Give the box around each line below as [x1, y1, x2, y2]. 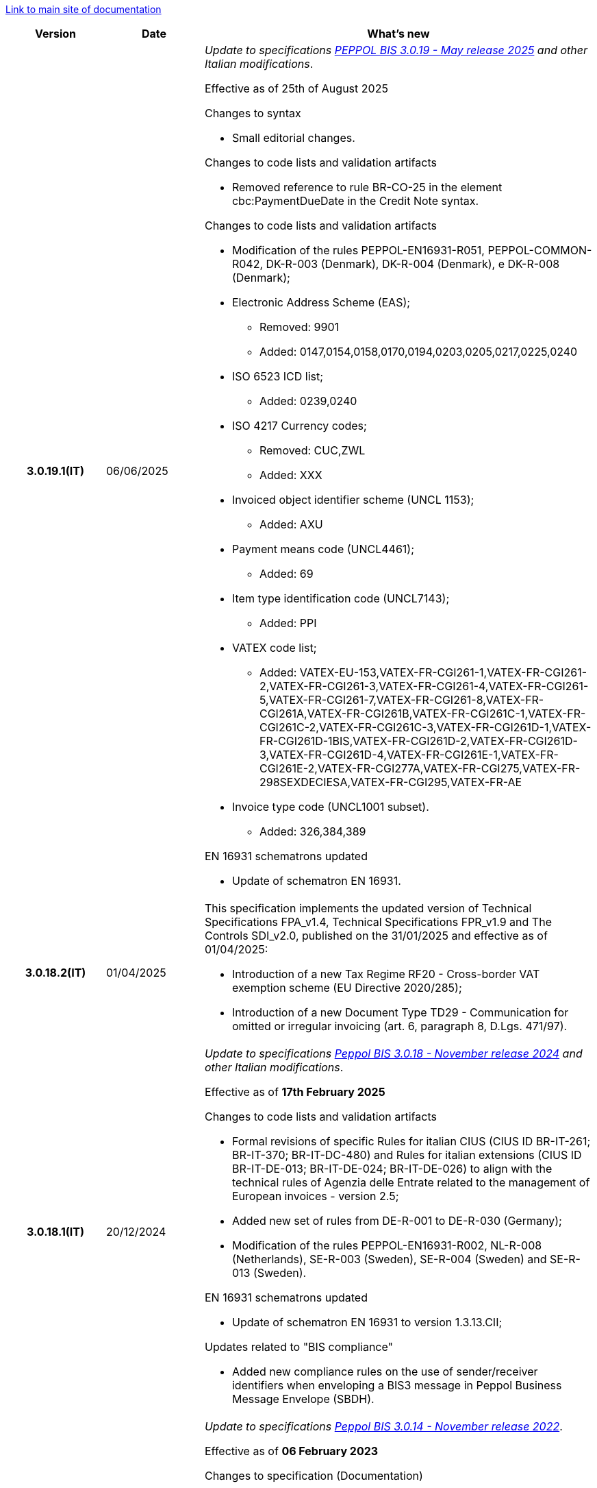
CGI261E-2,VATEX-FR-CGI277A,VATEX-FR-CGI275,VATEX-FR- [259, 761, 581, 775]
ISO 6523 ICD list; [231, 369, 324, 383]
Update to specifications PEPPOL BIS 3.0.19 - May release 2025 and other [204, 43, 587, 57]
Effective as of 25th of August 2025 [204, 82, 388, 95]
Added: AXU [259, 517, 323, 531]
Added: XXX [259, 468, 322, 482]
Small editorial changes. [231, 131, 355, 145]
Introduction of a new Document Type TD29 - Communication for [231, 1005, 569, 1019]
